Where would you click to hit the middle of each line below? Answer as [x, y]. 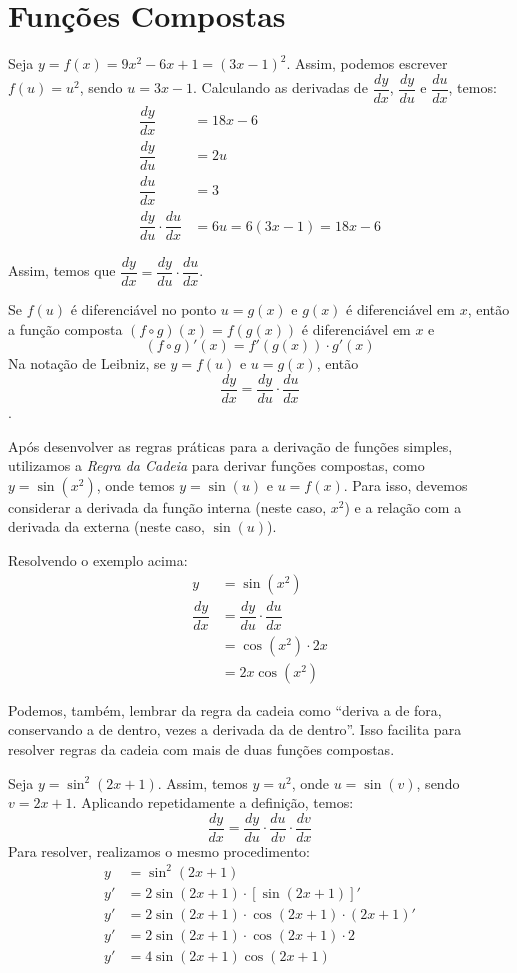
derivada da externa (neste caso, [106, 526]
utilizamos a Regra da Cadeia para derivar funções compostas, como [216, 465]
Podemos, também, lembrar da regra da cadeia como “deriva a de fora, [225, 709]
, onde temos [135, 484]
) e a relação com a [403, 506]
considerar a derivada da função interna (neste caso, [167, 506]
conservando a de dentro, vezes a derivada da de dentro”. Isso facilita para [235, 729]
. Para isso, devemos [405, 484]
